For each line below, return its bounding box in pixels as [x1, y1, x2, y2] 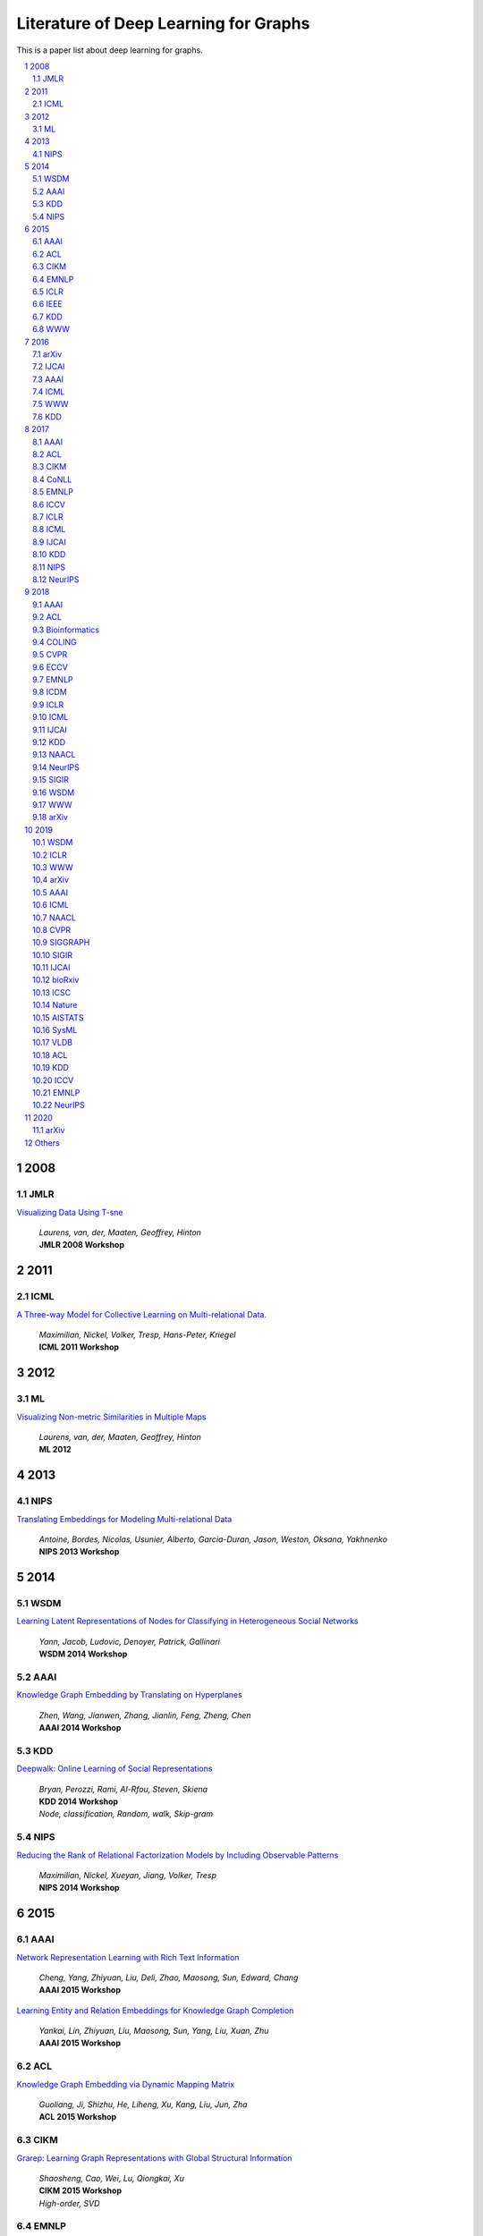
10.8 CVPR [32, 924, 72, 935]
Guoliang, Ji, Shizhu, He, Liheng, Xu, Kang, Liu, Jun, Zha [38, 2099, 248, 2110]
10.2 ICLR [32, 850, 67, 860]
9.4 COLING [32, 636, 77, 648]
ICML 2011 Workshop [38, 1342, 120, 1352]
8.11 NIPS [32, 562, 66, 572]
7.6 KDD [32, 411, 63, 422]
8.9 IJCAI [32, 537, 67, 547]
